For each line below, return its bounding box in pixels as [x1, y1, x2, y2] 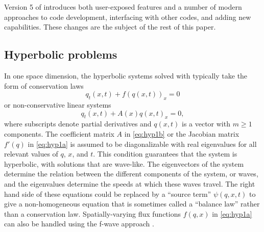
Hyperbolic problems [4, 46, 117, 62]
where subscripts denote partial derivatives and [4, 118, 152, 129]
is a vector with [182, 118, 230, 129]
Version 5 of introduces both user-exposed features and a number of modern [4, 2, 242, 12]
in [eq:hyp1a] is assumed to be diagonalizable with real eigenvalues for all [28, 138, 257, 149]
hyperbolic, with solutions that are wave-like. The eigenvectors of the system [4, 158, 244, 169]
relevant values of [4, 148, 58, 159]
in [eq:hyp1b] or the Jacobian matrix [124, 128, 239, 139]
